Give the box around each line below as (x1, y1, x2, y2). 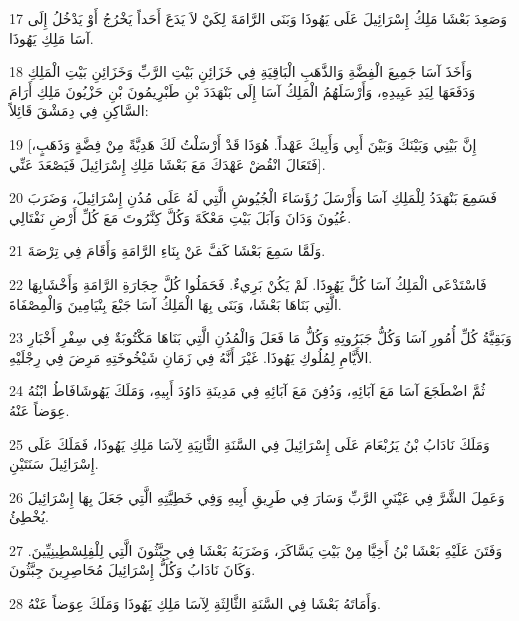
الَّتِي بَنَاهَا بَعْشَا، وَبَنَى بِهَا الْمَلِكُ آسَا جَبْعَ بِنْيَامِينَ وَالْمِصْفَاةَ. (9, 293, 342, 314)
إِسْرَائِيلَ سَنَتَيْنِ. (9, 453, 99, 474)
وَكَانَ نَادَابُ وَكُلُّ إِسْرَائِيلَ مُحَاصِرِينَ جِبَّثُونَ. (9, 559, 256, 580)
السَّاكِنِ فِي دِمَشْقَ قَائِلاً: (9, 100, 149, 121)
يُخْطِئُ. (9, 506, 49, 527)
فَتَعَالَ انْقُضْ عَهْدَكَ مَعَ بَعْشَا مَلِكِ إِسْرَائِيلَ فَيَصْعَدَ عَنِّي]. (9, 153, 326, 174)
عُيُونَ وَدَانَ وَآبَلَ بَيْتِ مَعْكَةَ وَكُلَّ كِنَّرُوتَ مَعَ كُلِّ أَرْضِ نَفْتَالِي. (9, 206, 352, 227)
